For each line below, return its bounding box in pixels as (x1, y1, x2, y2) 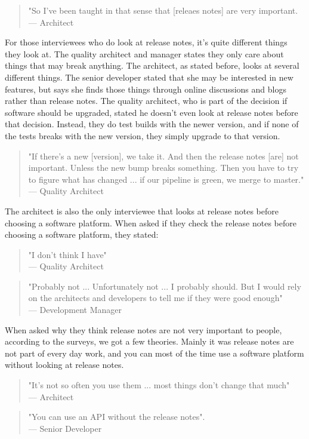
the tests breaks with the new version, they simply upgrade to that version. (5, 129, 280, 142)
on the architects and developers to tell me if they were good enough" (28, 291, 283, 304)
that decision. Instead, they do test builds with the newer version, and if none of (5, 118, 299, 130)
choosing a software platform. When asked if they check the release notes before (5, 216, 296, 229)
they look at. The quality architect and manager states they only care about (5, 47, 284, 60)
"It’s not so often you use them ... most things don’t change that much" (28, 379, 290, 391)
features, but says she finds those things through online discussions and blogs (5, 82, 286, 95)
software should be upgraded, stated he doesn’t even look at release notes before (5, 106, 298, 118)
